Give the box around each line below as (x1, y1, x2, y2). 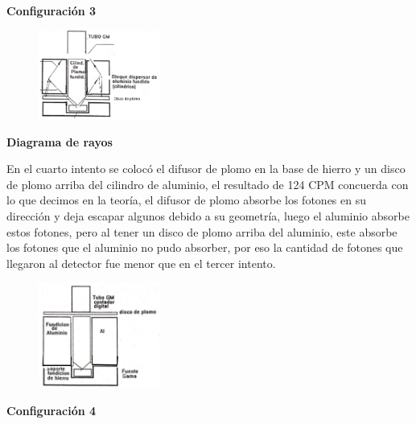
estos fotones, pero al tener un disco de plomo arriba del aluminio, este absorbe (6, 223, 397, 240)
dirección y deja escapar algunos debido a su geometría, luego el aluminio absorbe (6, 208, 410, 224)
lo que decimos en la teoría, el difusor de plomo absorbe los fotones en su (6, 191, 366, 208)
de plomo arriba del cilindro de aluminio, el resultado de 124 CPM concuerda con (6, 175, 409, 192)
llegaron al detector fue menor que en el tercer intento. (6, 254, 276, 271)
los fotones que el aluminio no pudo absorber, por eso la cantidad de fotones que (6, 239, 403, 256)
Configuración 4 (6, 402, 97, 419)
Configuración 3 (6, 2, 97, 19)
